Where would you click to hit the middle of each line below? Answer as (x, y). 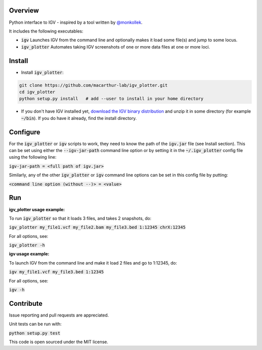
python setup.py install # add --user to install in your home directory (111, 99)
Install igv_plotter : (42, 72)
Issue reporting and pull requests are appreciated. (59, 315)
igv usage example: (29, 254)
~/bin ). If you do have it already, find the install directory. (79, 118)
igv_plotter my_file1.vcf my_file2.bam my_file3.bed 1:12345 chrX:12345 (97, 227)
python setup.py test (35, 333)
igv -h (17, 290)
